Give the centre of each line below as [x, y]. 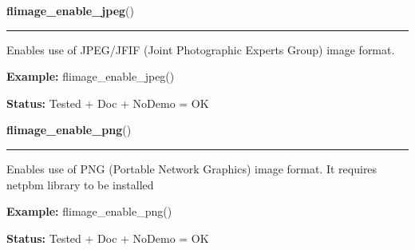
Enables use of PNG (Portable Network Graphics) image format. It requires [192, 168]
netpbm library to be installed [80, 184]
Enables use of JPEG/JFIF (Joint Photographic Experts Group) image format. [201, 49]
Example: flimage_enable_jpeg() [91, 76]
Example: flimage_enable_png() [89, 211]
